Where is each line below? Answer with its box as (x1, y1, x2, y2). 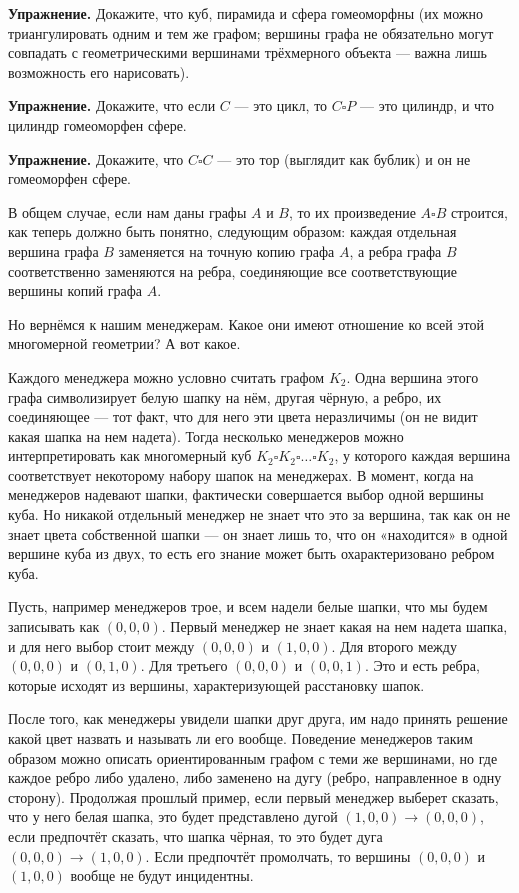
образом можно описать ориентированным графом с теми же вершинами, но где (8, 747, 498, 768)
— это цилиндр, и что (360, 95, 495, 116)
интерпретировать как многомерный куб (8, 445, 252, 466)
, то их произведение (288, 201, 416, 222)
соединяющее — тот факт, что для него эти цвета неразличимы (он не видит (8, 406, 478, 427)
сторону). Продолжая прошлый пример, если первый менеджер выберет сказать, (8, 786, 499, 807)
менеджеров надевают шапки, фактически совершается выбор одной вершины (8, 484, 484, 505)
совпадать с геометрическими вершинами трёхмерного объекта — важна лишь (8, 42, 487, 63)
